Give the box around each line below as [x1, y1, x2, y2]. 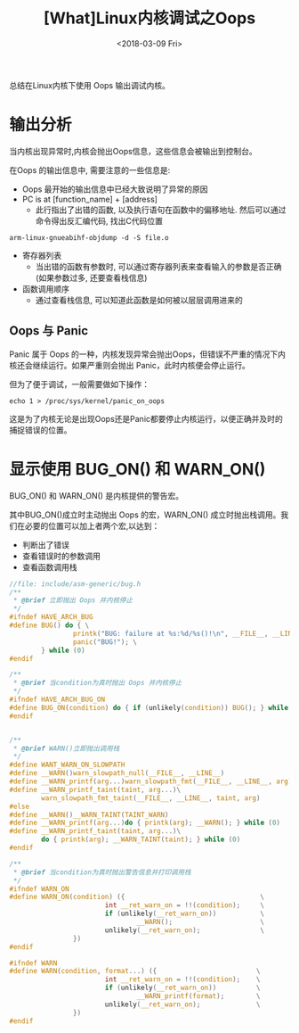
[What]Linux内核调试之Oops [43, 8, 256, 29]
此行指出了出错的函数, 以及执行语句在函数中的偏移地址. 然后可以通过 [35, 204, 287, 215]
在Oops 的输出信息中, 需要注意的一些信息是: [9, 164, 171, 175]
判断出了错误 [21, 539, 69, 550]
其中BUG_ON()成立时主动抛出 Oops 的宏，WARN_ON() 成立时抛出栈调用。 [9, 509, 281, 520]
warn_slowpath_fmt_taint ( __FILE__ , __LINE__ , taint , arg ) [41, 793, 261, 803]
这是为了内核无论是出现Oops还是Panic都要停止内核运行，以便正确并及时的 [9, 413, 283, 424]
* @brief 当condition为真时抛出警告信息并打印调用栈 [12, 867, 191, 877]
